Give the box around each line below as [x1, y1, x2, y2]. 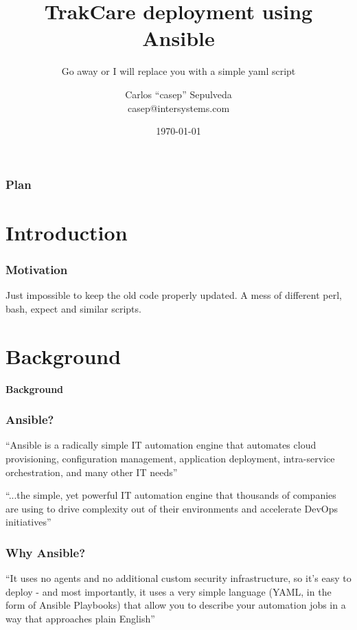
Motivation [5, 260, 68, 278]
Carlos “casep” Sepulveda [125, 87, 232, 101]
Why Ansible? [5, 543, 86, 561]
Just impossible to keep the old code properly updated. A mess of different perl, [5, 288, 342, 302]
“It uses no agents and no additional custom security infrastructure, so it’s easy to [5, 571, 352, 585]
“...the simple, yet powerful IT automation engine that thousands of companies [5, 488, 336, 502]
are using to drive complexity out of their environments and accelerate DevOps [5, 501, 338, 515]
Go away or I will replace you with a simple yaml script [61, 64, 296, 78]
